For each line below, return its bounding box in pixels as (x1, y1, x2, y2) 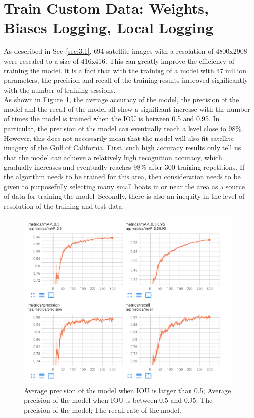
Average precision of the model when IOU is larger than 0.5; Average (24, 385, 231, 395)
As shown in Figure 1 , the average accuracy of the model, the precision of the (4, 94, 239, 104)
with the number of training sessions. (4, 84, 116, 95)
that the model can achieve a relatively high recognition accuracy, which (4, 152, 222, 162)
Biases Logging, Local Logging (4, 17, 214, 37)
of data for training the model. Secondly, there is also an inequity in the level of (4, 191, 245, 201)
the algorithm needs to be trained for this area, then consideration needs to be (4, 172, 241, 182)
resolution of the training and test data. (4, 200, 124, 210)
